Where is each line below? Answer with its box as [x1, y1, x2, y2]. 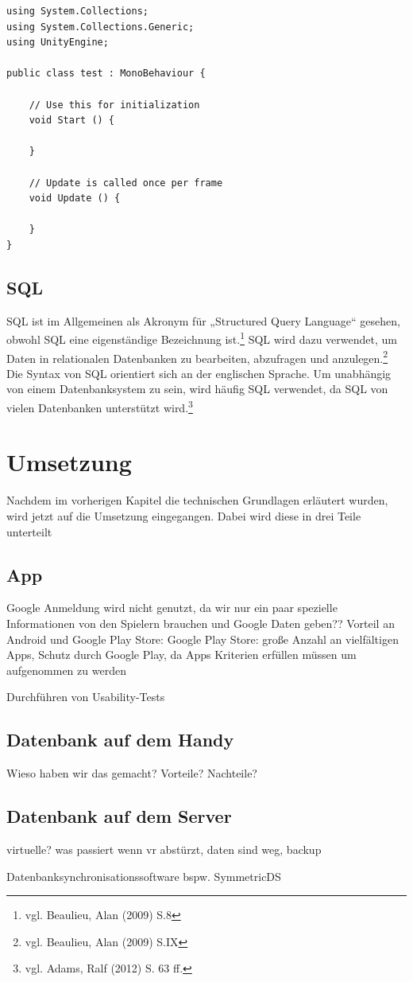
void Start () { [29, 115, 115, 127]
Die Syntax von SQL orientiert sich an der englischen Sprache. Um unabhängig [6, 364, 392, 381]
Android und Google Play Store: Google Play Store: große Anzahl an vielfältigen [6, 630, 399, 647]
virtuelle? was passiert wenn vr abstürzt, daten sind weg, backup [6, 840, 322, 857]
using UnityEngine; [6, 37, 109, 49]
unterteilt [6, 523, 52, 540]
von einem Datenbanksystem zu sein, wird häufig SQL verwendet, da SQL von [6, 380, 388, 397]
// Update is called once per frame [29, 177, 223, 189]
